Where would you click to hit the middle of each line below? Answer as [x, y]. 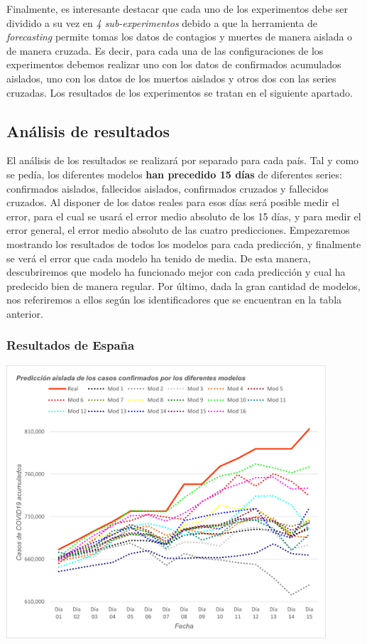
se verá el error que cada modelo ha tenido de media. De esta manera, [159, 258]
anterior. [25, 313]
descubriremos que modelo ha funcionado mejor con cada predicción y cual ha [176, 272]
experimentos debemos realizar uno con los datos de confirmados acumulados [174, 64]
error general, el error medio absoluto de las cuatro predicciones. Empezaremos [178, 230]
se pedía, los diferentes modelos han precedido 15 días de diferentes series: [174, 174]
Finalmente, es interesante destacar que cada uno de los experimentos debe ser [177, 9]
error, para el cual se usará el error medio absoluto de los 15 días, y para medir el [184, 216]
